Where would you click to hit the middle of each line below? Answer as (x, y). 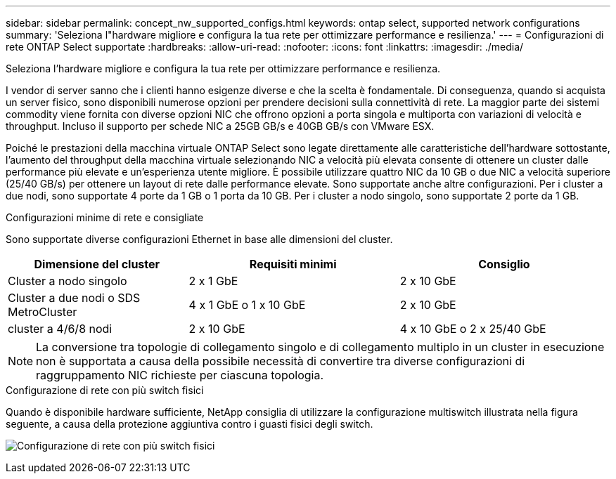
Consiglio (504, 264)
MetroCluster (43, 312)
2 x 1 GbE (213, 281)
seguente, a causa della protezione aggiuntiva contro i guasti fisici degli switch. (190, 424)
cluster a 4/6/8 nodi (60, 329)
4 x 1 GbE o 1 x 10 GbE (247, 305)
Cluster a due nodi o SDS (74, 298)
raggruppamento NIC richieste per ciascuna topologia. (180, 375)
